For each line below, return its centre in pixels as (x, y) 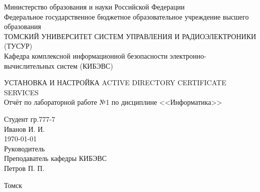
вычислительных (29, 65)
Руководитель (25, 148)
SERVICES (22, 92)
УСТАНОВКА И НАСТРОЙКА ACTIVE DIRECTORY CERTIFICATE (115, 82)
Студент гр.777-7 (30, 119)
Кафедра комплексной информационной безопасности (86, 55)
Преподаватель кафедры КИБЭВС (55, 158)
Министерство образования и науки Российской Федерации (94, 7)
